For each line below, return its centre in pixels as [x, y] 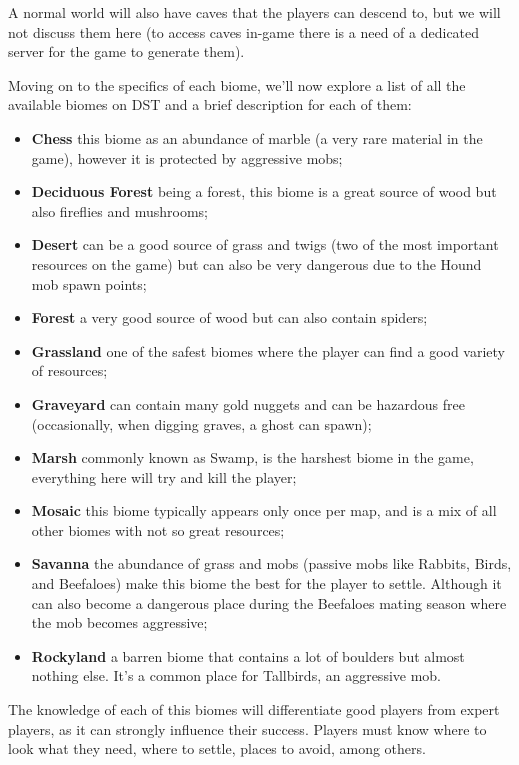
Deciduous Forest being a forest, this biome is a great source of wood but [264, 191]
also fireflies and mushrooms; [119, 210]
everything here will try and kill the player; [164, 476]
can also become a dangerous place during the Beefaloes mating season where [269, 602]
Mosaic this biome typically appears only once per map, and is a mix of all [264, 510]
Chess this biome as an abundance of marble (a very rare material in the [257, 137]
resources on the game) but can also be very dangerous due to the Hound [256, 263]
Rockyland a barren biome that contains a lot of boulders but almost [248, 655]
